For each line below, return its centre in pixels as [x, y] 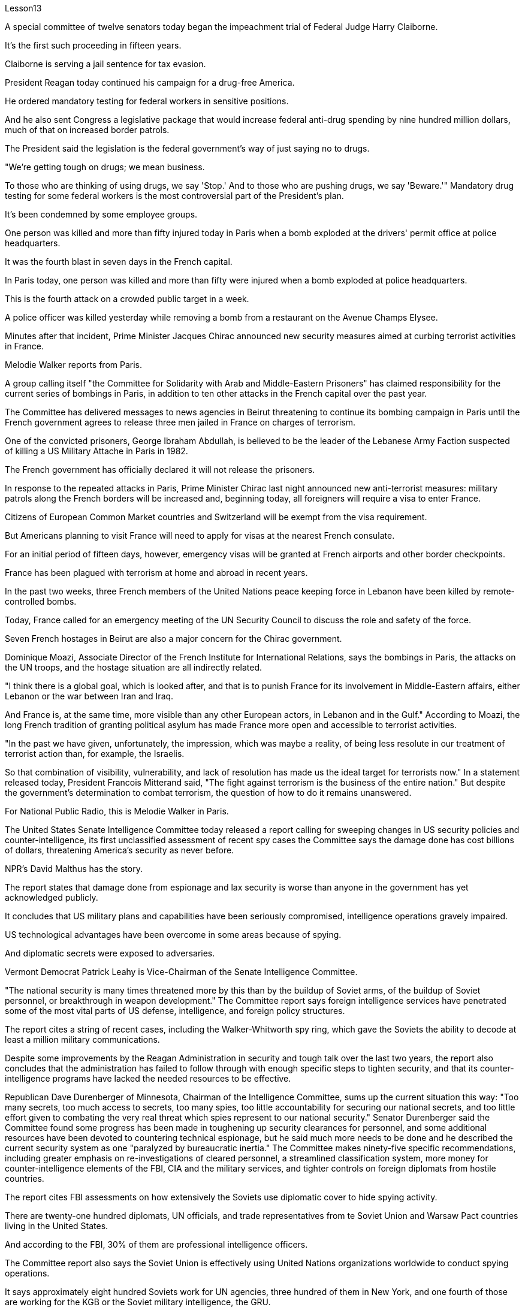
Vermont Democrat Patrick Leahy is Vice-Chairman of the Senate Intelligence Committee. [181, 972]
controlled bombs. [41, 601]
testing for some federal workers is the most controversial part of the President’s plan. [174, 196]
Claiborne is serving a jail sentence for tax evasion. [105, 64]
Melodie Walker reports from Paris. [73, 365]
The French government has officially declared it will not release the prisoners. [160, 470]
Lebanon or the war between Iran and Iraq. [89, 696]
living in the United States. [57, 1226]
